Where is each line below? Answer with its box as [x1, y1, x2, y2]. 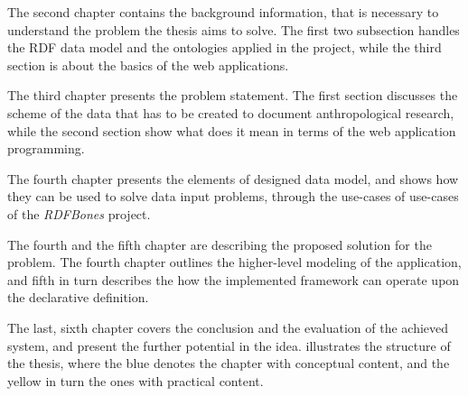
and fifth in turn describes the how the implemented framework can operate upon [7, 270, 460, 289]
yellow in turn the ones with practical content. [7, 371, 264, 390]
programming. [7, 139, 85, 158]
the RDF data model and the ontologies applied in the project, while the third [7, 38, 442, 57]
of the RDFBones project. [7, 204, 151, 223]
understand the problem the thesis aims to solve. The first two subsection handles [7, 20, 460, 39]
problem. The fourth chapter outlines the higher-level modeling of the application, [7, 253, 462, 272]
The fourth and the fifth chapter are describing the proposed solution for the [7, 235, 432, 253]
